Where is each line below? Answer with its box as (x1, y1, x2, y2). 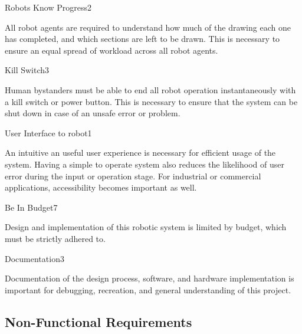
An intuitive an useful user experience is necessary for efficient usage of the (5, 146, 276, 159)
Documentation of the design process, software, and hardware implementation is (5, 272, 294, 284)
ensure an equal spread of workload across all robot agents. (5, 44, 218, 56)
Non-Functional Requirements (5, 312, 192, 330)
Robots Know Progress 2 (5, 1, 91, 13)
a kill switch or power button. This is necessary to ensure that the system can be (5, 95, 298, 107)
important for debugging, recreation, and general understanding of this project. (5, 283, 291, 296)
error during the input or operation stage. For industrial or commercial (5, 169, 261, 182)
